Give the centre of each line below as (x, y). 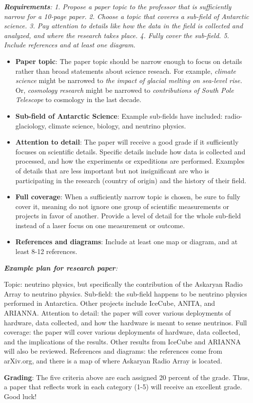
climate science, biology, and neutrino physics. (117, 125)
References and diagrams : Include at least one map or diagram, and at (126, 242)
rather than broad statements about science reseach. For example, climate (126, 71)
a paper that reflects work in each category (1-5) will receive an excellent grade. (123, 387)
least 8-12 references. (46, 251)
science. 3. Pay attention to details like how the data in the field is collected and (124, 26)
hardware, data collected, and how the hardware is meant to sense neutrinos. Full (126, 322)
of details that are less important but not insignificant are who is (112, 170)
